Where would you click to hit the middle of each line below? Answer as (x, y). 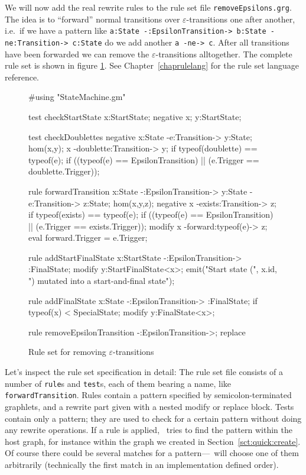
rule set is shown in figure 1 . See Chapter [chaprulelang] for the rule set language (152, 65)
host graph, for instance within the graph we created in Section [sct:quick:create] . (153, 441)
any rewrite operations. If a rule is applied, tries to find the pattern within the (149, 430)
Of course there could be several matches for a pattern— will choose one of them (152, 453)
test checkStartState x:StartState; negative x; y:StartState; (135, 116)
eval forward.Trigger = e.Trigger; (88, 237)
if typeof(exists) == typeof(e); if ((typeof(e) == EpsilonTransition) (151, 214)
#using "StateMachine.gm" (77, 97)
